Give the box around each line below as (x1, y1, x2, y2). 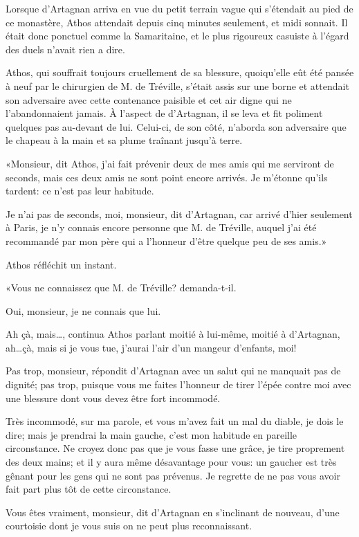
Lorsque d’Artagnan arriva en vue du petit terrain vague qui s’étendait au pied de (6, 1, 353, 15)
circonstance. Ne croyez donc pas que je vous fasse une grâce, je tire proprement (6, 441, 345, 455)
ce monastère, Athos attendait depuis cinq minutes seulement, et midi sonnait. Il (6, 15, 348, 29)
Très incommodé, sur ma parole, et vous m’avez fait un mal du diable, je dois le (6, 414, 344, 428)
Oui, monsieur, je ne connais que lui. (6, 303, 161, 318)
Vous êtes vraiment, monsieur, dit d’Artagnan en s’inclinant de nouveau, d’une (6, 504, 340, 519)
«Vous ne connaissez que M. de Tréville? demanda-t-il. (6, 280, 237, 295)
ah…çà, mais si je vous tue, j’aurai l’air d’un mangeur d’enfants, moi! (6, 340, 297, 354)
